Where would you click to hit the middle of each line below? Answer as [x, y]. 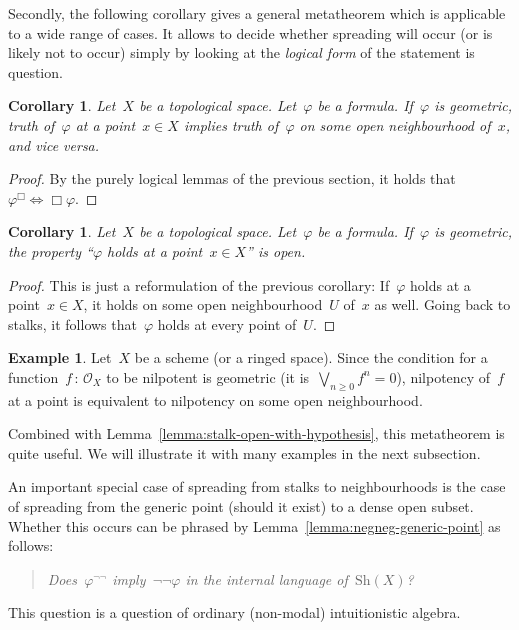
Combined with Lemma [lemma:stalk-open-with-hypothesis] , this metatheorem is [256, 433]
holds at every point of [227, 323]
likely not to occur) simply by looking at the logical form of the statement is [241, 52]
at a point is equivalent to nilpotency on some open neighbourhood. [215, 399]
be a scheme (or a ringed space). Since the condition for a [311, 357]
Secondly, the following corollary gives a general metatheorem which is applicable [257, 13]
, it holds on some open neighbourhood [203, 304]
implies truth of [231, 124]
